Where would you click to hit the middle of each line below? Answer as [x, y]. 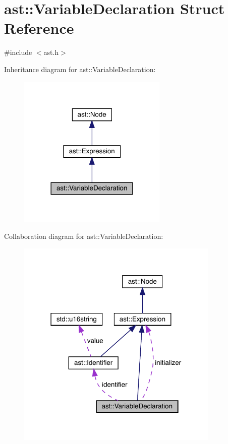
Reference [39, 28]
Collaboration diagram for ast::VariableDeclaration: [84, 236]
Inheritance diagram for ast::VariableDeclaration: [80, 69]
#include [18, 52]
